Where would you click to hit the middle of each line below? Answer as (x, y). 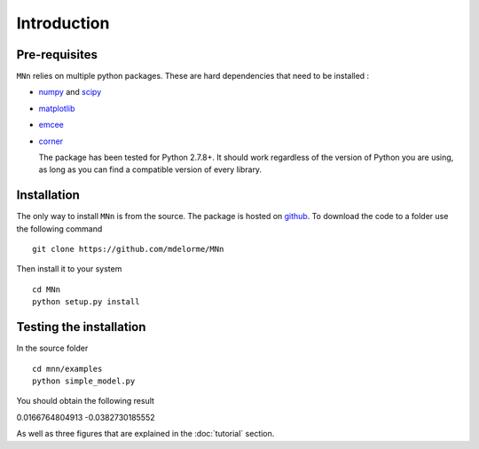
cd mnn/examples (67, 369)
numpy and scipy (70, 92)
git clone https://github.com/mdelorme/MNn (128, 249)
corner (51, 141)
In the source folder (52, 348)
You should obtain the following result (86, 401)
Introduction (63, 23)
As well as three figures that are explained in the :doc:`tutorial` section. (145, 434)
